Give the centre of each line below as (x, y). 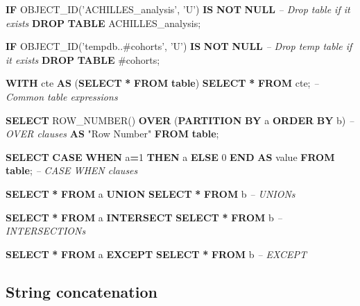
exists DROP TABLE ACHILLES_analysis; (103, 23)
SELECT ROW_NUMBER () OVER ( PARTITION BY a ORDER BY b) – (180, 120)
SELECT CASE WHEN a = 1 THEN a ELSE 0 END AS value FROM (170, 156)
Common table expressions (62, 96)
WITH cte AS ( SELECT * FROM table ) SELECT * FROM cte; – (162, 83)
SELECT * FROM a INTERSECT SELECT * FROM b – (144, 217)
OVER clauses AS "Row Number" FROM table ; (112, 134)
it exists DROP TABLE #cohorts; (83, 59)
